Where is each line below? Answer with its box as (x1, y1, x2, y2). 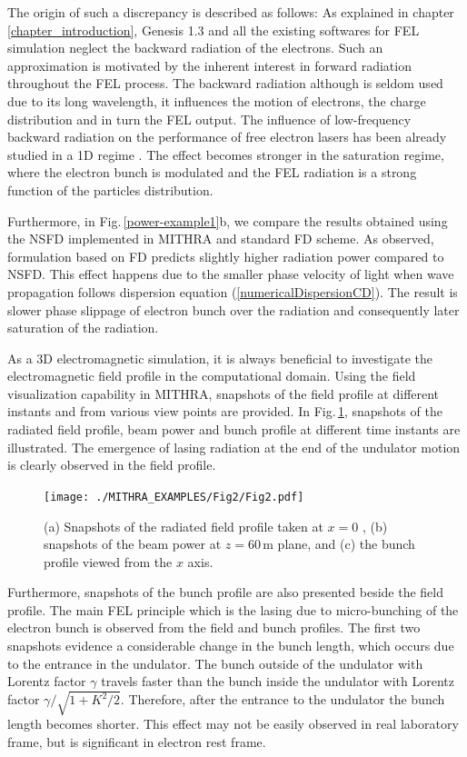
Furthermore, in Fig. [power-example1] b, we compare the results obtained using (7, 211, 448, 230)
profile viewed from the (44, 552, 173, 571)
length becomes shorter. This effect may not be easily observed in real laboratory (7, 714, 459, 733)
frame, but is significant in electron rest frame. (7, 732, 266, 751)
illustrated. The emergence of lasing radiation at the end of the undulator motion (7, 437, 461, 456)
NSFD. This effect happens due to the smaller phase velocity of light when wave (7, 264, 454, 284)
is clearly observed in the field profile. (7, 455, 216, 474)
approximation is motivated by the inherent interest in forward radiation (7, 55, 412, 75)
